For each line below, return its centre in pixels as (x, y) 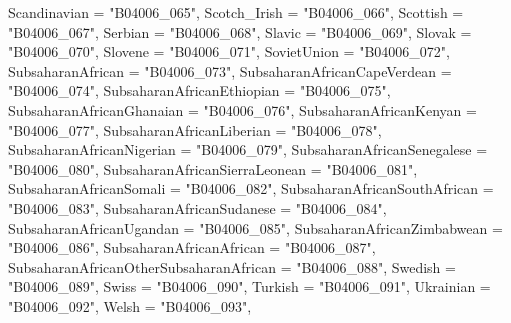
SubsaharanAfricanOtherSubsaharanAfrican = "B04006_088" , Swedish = (232, 266)
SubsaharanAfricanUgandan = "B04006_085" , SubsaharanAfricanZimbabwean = (255, 227)
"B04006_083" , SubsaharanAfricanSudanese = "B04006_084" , (197, 207)
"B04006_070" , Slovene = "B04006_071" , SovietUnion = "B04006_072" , (229, 51)
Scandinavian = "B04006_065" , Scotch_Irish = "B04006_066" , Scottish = (236, 12)
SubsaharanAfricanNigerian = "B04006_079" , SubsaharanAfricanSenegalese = (248, 149)
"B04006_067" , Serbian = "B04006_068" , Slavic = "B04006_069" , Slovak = (240, 31)
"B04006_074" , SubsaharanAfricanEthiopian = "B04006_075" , (199, 90)
